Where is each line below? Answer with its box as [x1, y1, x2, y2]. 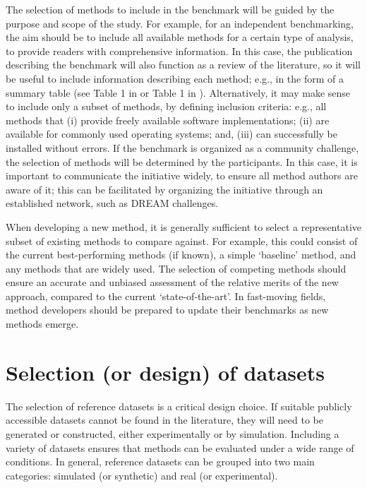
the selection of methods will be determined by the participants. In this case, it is [6, 154, 358, 169]
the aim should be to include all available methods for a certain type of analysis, [6, 30, 354, 44]
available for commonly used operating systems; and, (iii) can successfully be [6, 126, 337, 141]
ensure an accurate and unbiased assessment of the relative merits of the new [6, 275, 339, 290]
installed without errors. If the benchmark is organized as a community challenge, [6, 140, 359, 155]
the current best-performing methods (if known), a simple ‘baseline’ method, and [6, 247, 356, 262]
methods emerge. [6, 316, 79, 331]
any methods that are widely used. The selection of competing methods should [6, 261, 347, 275]
